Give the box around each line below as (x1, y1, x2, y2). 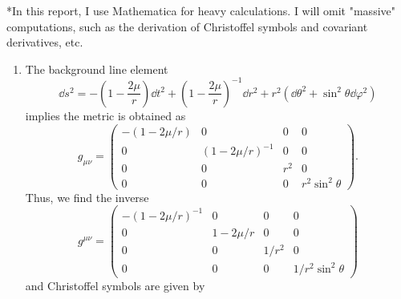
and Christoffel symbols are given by (25, 277, 205, 293)
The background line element (25, 60, 168, 77)
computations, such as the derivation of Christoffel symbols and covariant (6, 18, 368, 34)
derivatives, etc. (6, 34, 83, 51)
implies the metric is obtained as (25, 107, 186, 123)
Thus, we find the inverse (25, 188, 149, 205)
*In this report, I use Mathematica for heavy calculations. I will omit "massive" (6, 2, 396, 18)
